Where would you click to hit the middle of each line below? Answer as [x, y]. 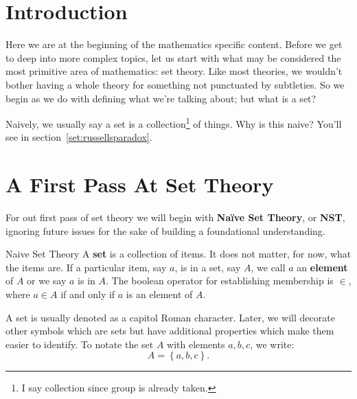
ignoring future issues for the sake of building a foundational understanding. [165, 230]
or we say [47, 281]
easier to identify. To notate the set [80, 344]
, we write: [272, 344]
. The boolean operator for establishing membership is [220, 281]
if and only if [88, 294]
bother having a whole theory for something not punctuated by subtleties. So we [175, 84]
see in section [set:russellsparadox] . [79, 137]
